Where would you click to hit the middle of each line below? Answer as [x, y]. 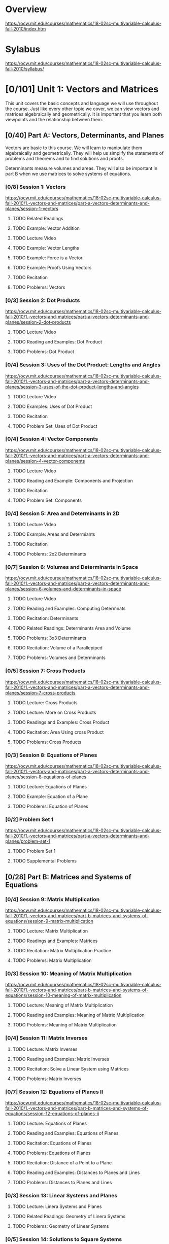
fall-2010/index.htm [26, 28]
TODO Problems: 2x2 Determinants [49, 554]
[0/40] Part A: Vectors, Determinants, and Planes [85, 135]
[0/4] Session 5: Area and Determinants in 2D [62, 513]
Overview [26, 9]
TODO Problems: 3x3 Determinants [49, 638]
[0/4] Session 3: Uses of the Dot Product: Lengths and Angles [83, 365]
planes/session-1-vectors [32, 209]
